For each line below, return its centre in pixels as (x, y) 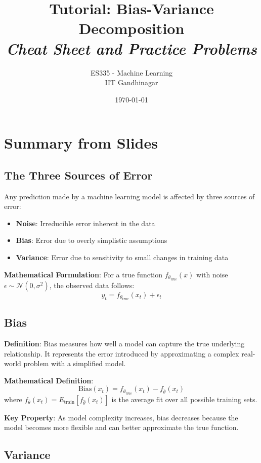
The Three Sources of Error (78, 175)
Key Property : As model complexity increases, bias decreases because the (121, 417)
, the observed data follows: (92, 285)
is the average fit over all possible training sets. (184, 399)
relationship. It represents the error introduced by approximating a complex (122, 353)
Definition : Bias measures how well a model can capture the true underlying (124, 344)
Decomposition (132, 28)
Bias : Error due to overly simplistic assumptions (92, 240)
